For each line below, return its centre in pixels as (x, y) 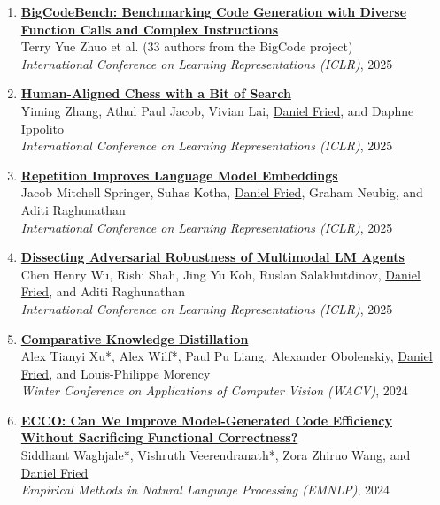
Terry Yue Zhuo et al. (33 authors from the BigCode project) (187, 46)
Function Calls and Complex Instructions (150, 29)
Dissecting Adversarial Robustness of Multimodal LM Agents (212, 257)
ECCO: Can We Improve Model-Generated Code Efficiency (206, 420)
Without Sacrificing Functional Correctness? (159, 437)
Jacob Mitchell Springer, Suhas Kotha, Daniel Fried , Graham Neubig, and (222, 192)
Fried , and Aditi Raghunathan (103, 291)
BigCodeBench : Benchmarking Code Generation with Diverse (214, 11)
